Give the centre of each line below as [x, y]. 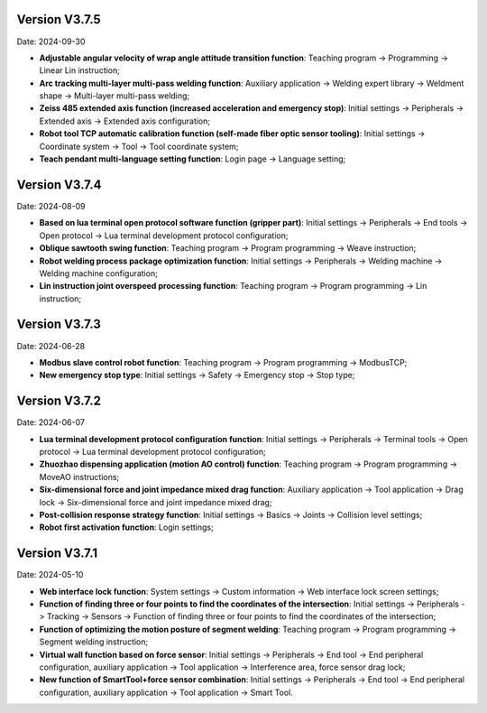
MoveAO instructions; [79, 477]
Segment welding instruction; [94, 642]
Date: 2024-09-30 [51, 42]
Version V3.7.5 [59, 19]
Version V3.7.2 [59, 401]
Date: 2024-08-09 [51, 206]
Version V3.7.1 [57, 554]
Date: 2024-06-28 [51, 346]
